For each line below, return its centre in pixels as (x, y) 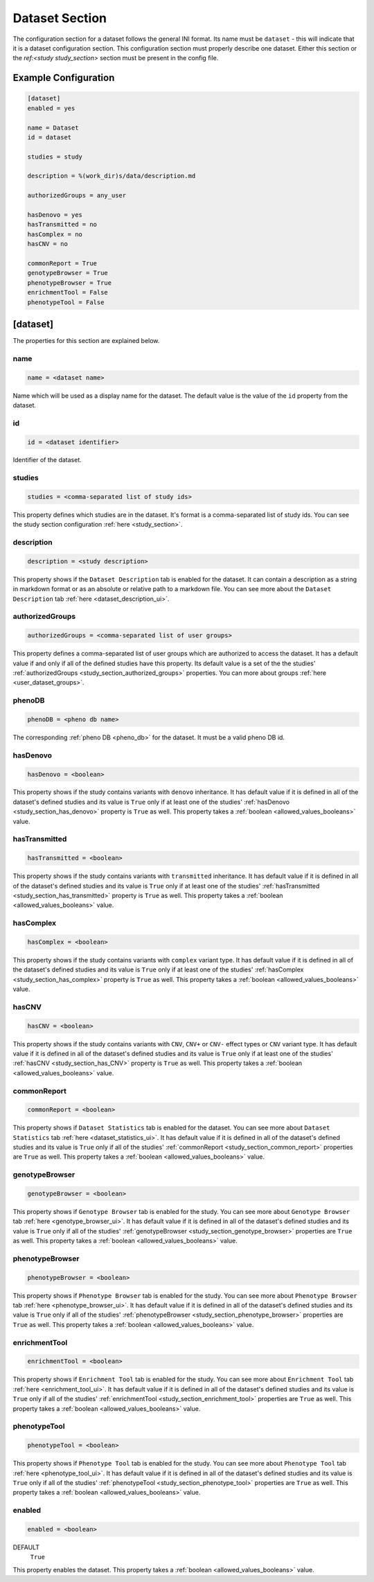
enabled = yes (51, 108)
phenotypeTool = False (66, 302)
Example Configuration (64, 78)
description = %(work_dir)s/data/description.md (112, 176)
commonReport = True (62, 263)
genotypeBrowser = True (68, 273)
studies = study (55, 157)
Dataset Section (60, 18)
